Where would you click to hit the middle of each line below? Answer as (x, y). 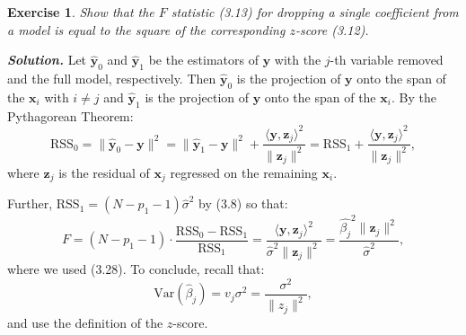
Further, (30, 203)
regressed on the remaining (244, 172)
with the (298, 60)
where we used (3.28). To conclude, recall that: (136, 268)
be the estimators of (203, 60)
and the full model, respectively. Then (112, 78)
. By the (413, 97)
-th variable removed (387, 60)
